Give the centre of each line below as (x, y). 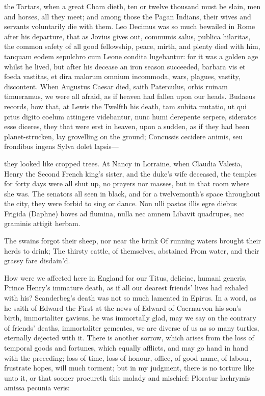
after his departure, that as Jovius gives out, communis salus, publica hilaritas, (127, 36)
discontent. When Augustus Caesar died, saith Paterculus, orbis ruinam (116, 86)
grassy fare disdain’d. (37, 261)
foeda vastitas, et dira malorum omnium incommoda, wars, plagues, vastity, (122, 76)
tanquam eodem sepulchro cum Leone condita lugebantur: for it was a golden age (131, 56)
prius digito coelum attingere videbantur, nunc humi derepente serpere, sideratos (130, 116)
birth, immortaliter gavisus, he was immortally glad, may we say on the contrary (130, 318)
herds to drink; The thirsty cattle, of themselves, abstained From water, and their (132, 250)
